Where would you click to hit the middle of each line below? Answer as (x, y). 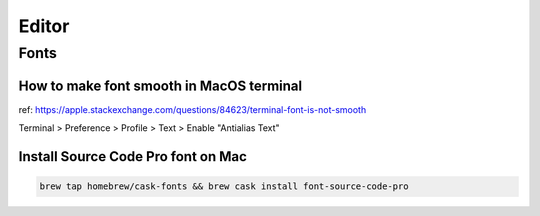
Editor (44, 26)
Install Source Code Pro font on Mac (132, 156)
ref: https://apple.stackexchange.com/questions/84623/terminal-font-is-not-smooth (192, 109)
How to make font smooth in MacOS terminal (160, 85)
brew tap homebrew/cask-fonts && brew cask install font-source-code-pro (224, 186)
